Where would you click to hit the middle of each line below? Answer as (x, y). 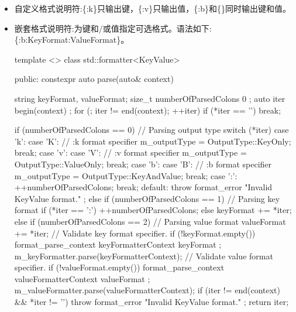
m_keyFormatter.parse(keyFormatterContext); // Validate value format (144, 256)
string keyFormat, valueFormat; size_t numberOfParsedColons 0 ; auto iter (150, 98)
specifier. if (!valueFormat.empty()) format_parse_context (119, 267)
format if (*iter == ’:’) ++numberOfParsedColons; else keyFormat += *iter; (153, 210)
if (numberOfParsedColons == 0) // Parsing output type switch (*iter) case (152, 130)
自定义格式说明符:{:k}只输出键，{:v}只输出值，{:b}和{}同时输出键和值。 (152, 8)
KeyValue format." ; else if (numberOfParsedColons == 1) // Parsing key (147, 198)
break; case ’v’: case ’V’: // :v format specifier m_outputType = (130, 152)
